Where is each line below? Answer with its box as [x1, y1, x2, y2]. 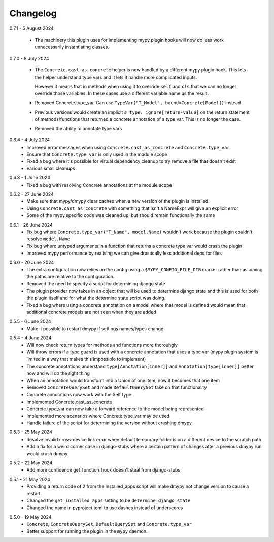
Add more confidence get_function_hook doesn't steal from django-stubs [26, 467, 180, 473]
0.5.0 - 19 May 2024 [9, 514, 52, 520]
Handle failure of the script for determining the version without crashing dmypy [26, 420, 192, 426]
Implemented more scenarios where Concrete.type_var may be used [26, 413, 170, 419]
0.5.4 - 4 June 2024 [9, 335, 52, 341]
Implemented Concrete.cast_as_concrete [26, 399, 113, 405]
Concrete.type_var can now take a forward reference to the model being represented [26, 406, 204, 412]
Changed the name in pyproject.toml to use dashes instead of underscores [26, 504, 183, 511]
